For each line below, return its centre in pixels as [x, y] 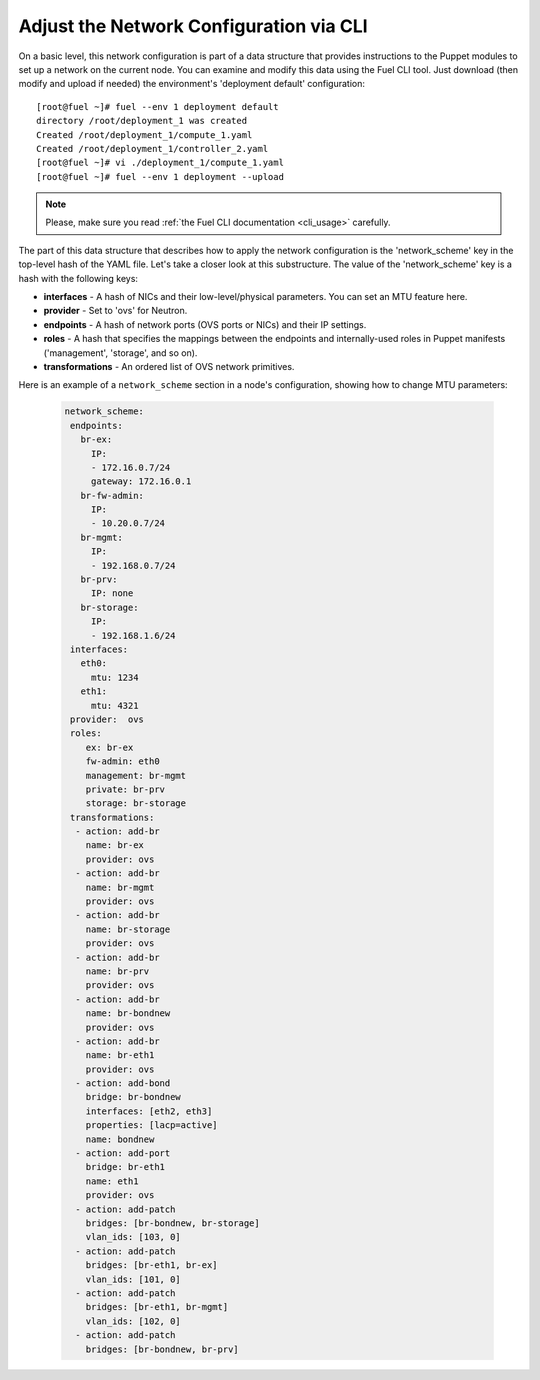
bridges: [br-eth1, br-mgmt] [157, 1307]
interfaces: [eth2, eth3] [149, 1111]
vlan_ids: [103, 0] [133, 1237]
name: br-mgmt [120, 887]
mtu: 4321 [114, 705]
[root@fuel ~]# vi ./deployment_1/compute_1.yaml [160, 163]
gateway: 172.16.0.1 [141, 481]
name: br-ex [115, 845]
